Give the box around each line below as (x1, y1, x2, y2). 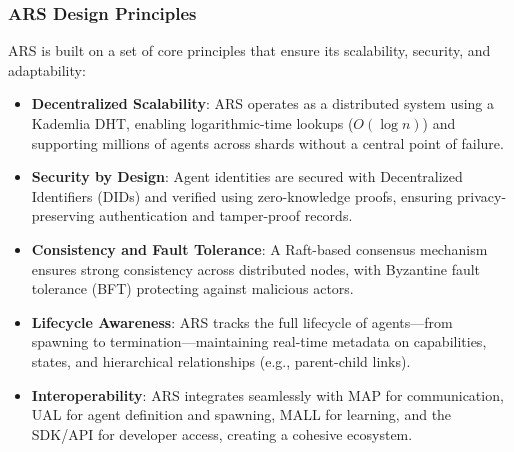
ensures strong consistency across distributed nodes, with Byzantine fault (31, 258, 481, 279)
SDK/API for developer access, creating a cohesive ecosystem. (31, 423, 413, 444)
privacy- (457, 185, 507, 206)
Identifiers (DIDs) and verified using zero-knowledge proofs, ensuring (31, 185, 453, 206)
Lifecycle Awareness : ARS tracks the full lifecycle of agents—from (31, 311, 453, 332)
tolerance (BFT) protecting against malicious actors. (31, 278, 354, 299)
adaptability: (8, 59, 86, 80)
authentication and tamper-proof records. (99, 205, 353, 226)
